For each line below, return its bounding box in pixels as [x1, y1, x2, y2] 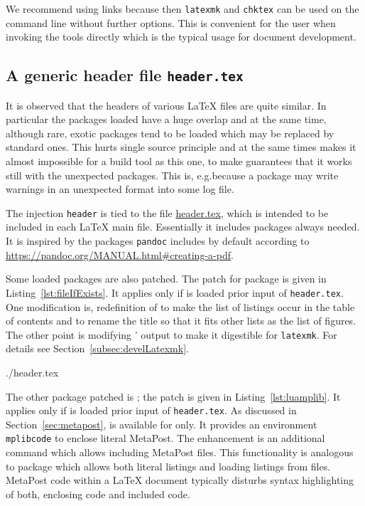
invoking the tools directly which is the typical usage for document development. [6, 29, 356, 44]
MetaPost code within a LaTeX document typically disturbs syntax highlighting [6, 473, 354, 487]
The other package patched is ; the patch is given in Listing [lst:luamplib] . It [6, 389, 341, 404]
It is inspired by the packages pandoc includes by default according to [6, 233, 310, 248]
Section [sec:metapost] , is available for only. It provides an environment [6, 416, 317, 431]
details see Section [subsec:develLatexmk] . [6, 341, 189, 356]
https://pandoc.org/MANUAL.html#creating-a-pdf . [6, 247, 234, 262]
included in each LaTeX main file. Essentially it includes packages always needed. [6, 219, 360, 234]
